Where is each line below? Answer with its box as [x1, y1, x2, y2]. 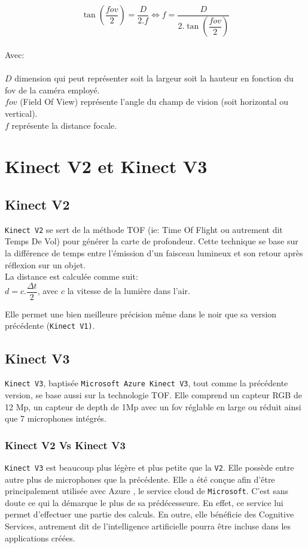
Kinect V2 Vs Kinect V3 [5, 437, 126, 452]
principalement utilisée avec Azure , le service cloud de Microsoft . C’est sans [5, 485, 288, 497]
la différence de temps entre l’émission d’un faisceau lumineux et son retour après [5, 247, 303, 259]
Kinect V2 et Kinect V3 [5, 154, 208, 178]
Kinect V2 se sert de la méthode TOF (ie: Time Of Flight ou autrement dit [5, 223, 283, 235]
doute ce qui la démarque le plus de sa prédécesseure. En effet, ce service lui [5, 496, 283, 508]
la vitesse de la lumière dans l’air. [67, 284, 190, 297]
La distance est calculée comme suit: [5, 270, 138, 283]
